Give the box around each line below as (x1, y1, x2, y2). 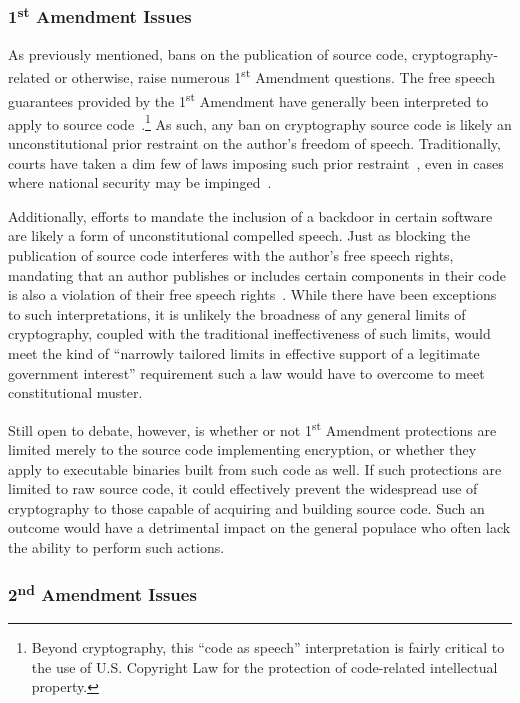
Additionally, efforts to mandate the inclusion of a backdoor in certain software (8, 205, 493, 226)
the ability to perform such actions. (8, 536, 225, 557)
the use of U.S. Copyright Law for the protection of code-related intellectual (31, 656, 498, 677)
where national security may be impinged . (8, 172, 272, 193)
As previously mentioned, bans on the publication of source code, (8, 43, 408, 64)
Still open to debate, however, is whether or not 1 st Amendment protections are (8, 416, 497, 440)
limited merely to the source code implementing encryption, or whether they (8, 438, 477, 459)
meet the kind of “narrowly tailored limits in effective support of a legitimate (8, 342, 480, 363)
